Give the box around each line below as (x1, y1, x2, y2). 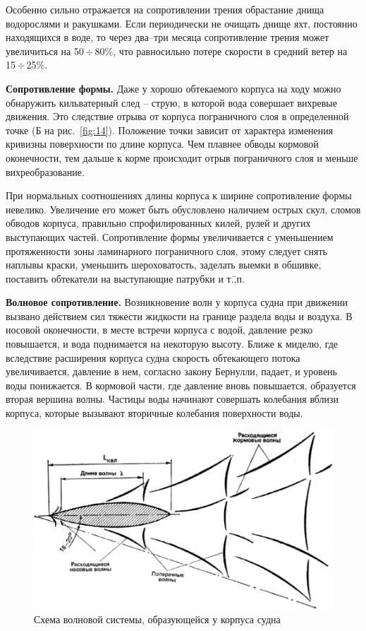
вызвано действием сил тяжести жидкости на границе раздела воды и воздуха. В (6, 308, 353, 323)
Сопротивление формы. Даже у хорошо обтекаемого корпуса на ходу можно (6, 81, 341, 95)
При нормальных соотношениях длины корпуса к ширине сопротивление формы (6, 188, 352, 203)
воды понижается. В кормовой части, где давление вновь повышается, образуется (6, 377, 356, 392)
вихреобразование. (6, 164, 85, 179)
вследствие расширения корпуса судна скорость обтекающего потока (6, 350, 300, 365)
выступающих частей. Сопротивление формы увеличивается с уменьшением (6, 229, 334, 244)
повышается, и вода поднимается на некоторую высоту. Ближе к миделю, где (6, 336, 338, 351)
